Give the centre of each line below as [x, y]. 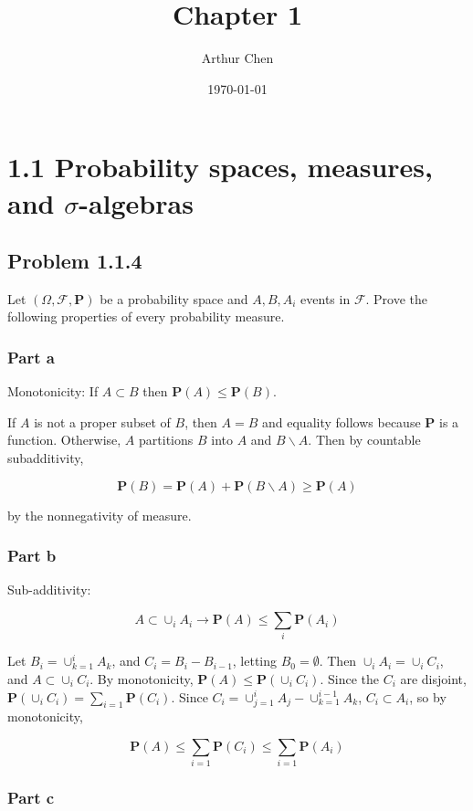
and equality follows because [342, 421]
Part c [31, 798]
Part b [32, 556]
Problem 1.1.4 [75, 261]
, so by [428, 696]
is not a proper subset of [102, 421]
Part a [31, 357]
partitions [166, 440]
